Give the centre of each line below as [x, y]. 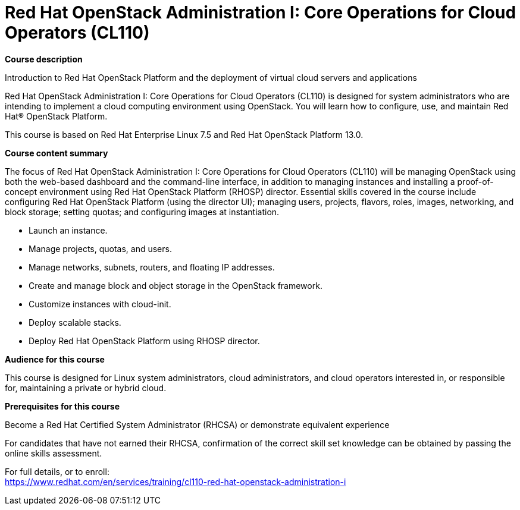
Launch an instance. [68, 230]
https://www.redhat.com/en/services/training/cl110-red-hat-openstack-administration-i [176, 481]
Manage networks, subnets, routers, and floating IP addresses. [152, 267]
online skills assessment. [54, 453]
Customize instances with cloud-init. [100, 304]
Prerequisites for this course [62, 406]
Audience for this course [55, 359]
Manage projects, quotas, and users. [100, 248]
